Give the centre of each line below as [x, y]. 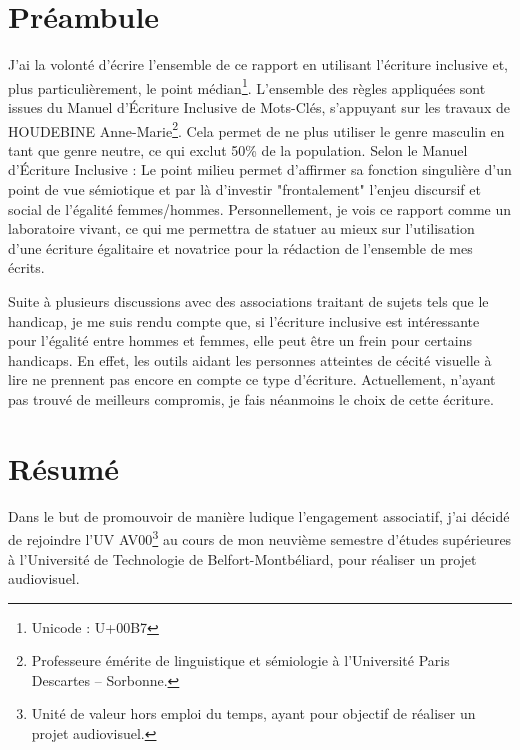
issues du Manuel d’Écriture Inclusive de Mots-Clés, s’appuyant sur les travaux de [259, 106]
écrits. [26, 267]
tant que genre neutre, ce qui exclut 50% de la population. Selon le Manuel [238, 149]
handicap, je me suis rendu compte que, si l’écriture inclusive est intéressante [244, 320]
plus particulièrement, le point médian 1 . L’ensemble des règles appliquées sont [247, 86]
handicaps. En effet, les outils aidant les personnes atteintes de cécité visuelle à [250, 359]
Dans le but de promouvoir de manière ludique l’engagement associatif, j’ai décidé [259, 515]
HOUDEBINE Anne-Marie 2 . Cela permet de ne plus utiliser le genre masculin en [256, 129]
